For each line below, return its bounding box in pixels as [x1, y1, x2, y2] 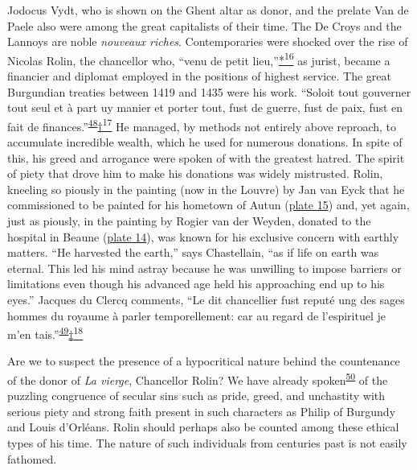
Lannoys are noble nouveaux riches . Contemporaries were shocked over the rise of [7, 33, 408, 50]
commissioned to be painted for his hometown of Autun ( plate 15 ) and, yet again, [7, 196, 410, 213]
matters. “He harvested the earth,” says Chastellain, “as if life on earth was [7, 244, 379, 261]
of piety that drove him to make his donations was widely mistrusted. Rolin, [7, 165, 383, 182]
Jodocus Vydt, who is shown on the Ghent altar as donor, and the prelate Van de [7, 2, 409, 18]
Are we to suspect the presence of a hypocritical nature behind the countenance [7, 352, 400, 369]
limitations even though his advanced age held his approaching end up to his [7, 275, 385, 292]
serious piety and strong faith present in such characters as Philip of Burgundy [7, 402, 396, 419]
